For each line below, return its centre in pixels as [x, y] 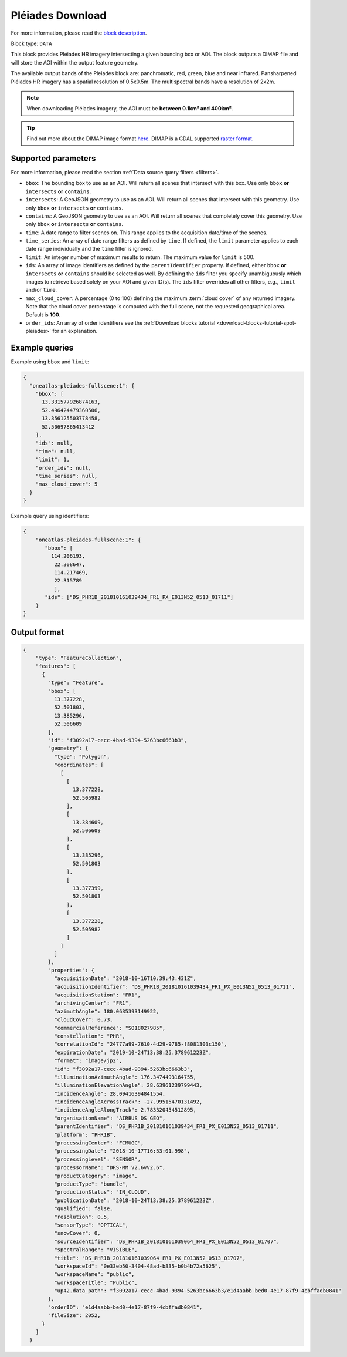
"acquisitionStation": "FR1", [97, 995]
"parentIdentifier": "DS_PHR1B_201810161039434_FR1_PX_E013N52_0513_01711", [167, 1127]
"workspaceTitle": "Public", [96, 1282]
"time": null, [56, 451]
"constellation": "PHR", [89, 1036]
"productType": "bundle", [91, 1184]
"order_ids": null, [64, 468]
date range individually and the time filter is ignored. [89, 249]
